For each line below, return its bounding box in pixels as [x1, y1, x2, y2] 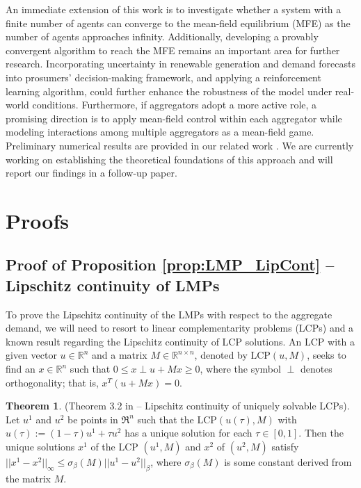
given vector [6, 348, 57, 362]
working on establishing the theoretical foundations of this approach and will [6, 152, 333, 166]
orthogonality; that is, [6, 375, 99, 389]
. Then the [298, 425, 344, 440]
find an [6, 361, 35, 376]
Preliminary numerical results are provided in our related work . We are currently [6, 138, 354, 152]
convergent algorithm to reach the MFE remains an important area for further [6, 42, 340, 57]
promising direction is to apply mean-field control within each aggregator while [6, 111, 342, 125]
